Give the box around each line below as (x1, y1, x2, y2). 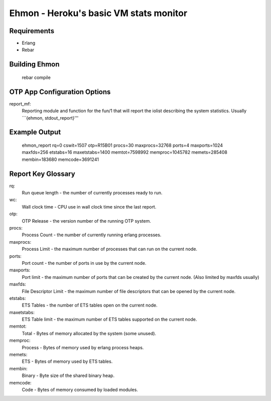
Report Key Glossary (9, 169, 75, 178)
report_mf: (9, 101, 31, 107)
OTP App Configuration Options (9, 87, 111, 96)
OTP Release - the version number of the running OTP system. (22, 218, 152, 224)
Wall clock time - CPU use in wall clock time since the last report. (22, 204, 157, 210)
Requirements (9, 27, 55, 35)
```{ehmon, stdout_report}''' (22, 115, 79, 121)
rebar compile (22, 74, 51, 80)
